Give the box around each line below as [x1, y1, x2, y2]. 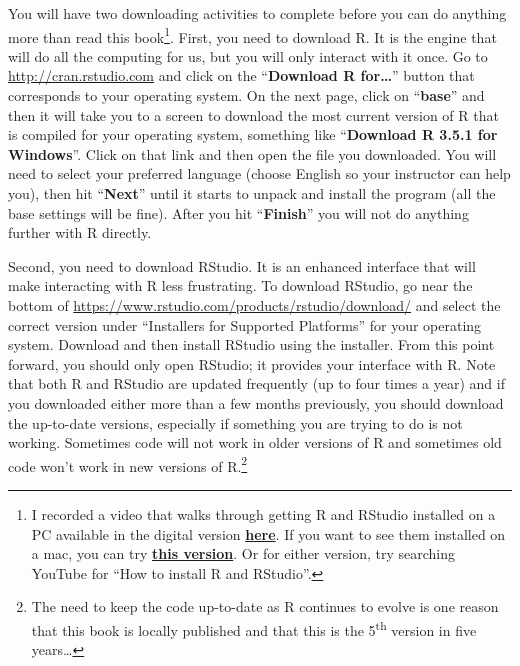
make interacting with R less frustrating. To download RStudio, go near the [8, 275, 473, 296]
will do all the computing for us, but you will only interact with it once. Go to [8, 45, 488, 66]
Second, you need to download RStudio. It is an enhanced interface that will [8, 255, 476, 276]
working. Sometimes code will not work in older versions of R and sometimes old [8, 432, 502, 453]
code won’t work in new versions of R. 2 [8, 452, 248, 476]
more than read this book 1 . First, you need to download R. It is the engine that [8, 23, 497, 47]
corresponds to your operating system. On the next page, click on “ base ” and [8, 85, 485, 106]
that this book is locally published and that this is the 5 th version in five [31, 616, 477, 640]
